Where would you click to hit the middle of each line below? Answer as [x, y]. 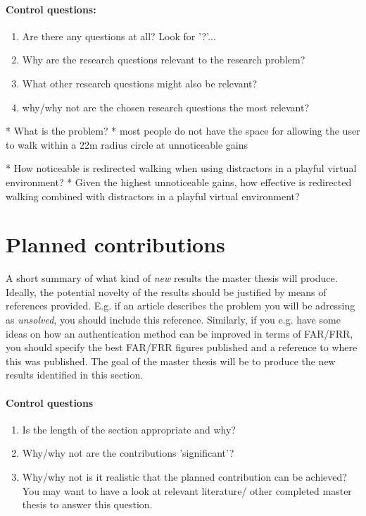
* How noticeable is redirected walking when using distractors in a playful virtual [181, 168]
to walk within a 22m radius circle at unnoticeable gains [127, 144]
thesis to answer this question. [87, 504]
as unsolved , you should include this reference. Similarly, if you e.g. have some [173, 320]
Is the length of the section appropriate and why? [129, 429]
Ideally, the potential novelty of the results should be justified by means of [166, 291]
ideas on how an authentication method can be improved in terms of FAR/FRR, [179, 333]
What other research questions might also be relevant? [140, 83]
